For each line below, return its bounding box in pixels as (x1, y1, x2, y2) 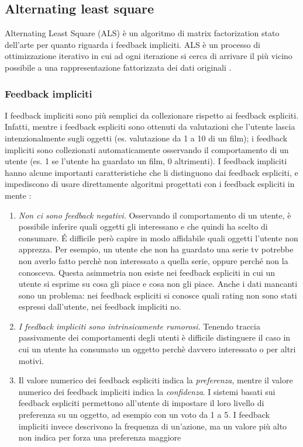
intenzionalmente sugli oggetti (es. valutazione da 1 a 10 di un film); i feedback (5, 131, 288, 144)
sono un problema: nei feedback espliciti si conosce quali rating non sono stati (18, 289, 297, 301)
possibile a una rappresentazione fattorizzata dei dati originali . (5, 61, 232, 73)
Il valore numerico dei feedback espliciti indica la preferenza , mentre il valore (18, 374, 293, 386)
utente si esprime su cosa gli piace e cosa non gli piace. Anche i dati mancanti (18, 278, 298, 290)
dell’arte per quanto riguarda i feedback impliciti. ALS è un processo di (5, 38, 260, 50)
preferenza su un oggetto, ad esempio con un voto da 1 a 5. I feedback (18, 408, 270, 421)
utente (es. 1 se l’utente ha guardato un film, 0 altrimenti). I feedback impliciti (5, 155, 287, 167)
